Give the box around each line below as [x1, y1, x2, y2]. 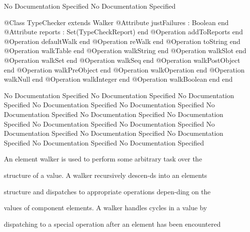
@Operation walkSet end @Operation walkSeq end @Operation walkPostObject [4, 55, 240, 65]
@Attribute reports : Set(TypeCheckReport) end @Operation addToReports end [4, 27, 243, 37]
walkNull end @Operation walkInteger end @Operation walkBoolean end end [4, 74, 233, 84]
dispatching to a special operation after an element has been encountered [4, 218, 221, 229]
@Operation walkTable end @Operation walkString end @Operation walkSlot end [4, 45, 247, 56]
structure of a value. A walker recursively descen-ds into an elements [4, 170, 207, 180]
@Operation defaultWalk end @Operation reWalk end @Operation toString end [4, 36, 240, 46]
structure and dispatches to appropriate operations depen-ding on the [4, 186, 211, 196]
